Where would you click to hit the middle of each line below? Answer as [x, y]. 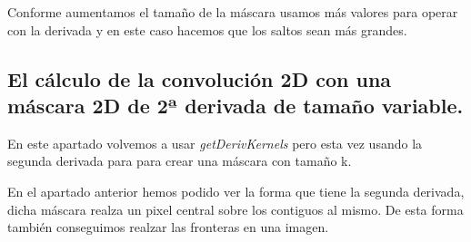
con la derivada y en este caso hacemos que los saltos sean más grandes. [207, 29]
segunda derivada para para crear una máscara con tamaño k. [180, 161]
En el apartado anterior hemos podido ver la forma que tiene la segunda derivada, [236, 191]
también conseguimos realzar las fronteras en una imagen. [168, 227]
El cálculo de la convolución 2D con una [200, 78]
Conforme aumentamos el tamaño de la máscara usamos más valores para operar [233, 12]
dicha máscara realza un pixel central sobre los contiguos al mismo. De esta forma [235, 209]
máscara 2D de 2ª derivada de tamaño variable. [235, 105]
